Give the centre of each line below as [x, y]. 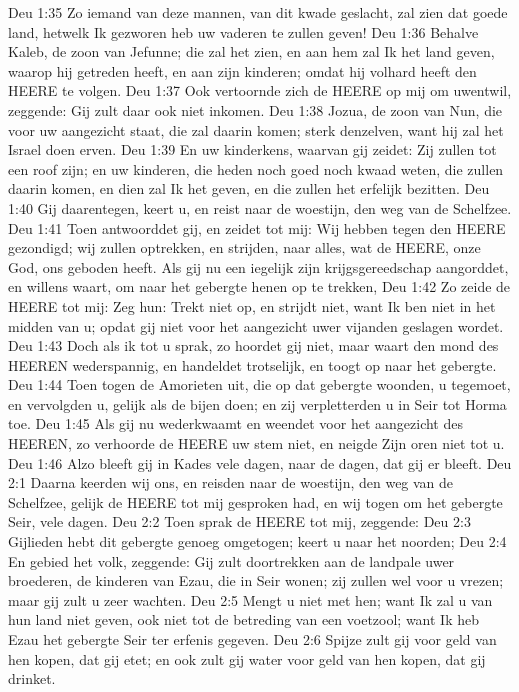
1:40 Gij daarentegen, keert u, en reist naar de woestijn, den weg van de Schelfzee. [260, 207]
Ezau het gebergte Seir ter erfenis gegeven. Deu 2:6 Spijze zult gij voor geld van [252, 639]
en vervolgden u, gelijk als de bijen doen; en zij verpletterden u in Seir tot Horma [257, 403]
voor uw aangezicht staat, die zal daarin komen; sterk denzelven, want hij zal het [256, 129]
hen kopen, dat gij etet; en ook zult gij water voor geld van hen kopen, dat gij [247, 658]
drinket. [32, 678]
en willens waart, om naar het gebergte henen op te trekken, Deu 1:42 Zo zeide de [259, 286]
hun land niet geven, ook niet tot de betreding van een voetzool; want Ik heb [243, 619]
